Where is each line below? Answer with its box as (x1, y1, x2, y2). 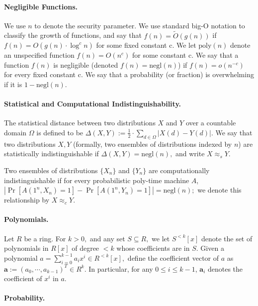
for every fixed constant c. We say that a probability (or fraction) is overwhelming (4, 69, 254, 80)
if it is (4, 79, 22, 89)
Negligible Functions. (4, 1, 78, 11)
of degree (72, 243, 99, 253)
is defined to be (36, 127, 84, 137)
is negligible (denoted (53, 59, 118, 70)
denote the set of (201, 233, 253, 243)
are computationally (148, 165, 210, 175)
